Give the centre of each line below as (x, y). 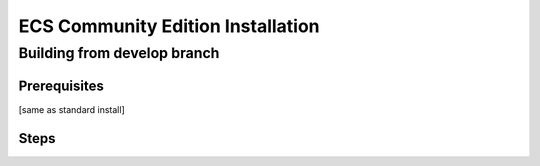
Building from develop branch (119, 53)
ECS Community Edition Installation (169, 26)
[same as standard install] (71, 109)
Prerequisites (61, 85)
